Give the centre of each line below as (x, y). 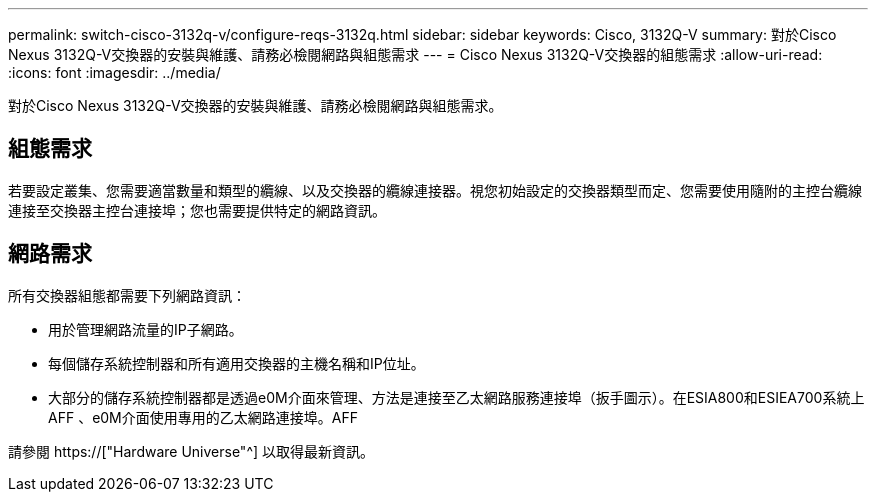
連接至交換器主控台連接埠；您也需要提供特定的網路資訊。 (197, 210)
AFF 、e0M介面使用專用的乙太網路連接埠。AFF (203, 417)
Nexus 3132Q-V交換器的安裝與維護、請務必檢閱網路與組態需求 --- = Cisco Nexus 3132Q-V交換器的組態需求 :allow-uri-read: (415, 54)
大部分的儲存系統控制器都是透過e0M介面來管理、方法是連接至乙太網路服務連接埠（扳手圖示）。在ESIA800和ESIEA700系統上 (456, 397)
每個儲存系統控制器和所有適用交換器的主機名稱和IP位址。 (236, 363)
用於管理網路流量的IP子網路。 (145, 329)
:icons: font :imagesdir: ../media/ (114, 72)
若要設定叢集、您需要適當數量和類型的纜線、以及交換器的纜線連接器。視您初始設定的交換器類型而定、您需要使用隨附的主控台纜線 (435, 190)
